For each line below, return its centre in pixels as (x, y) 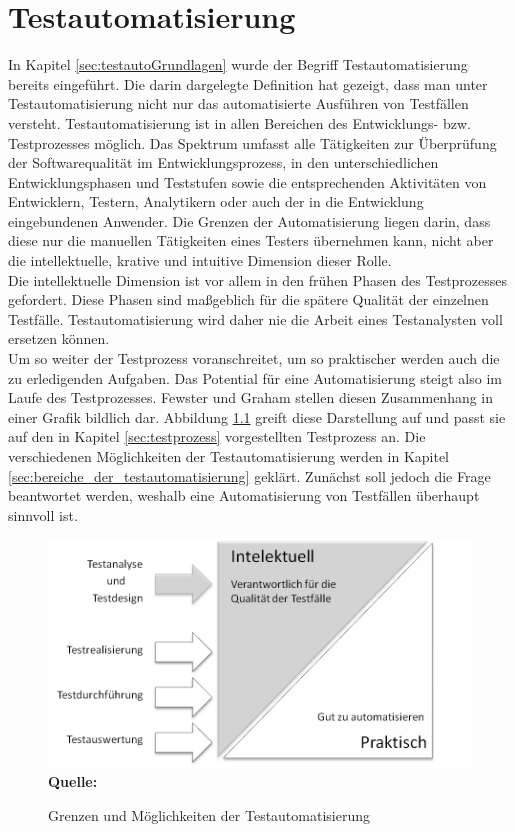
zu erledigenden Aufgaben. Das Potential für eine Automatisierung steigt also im (255, 377)
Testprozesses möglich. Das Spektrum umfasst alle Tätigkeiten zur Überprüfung (252, 142)
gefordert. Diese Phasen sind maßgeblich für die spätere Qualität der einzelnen (248, 299)
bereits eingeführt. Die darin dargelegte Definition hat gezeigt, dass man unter (248, 83)
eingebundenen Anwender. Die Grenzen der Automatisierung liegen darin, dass (249, 220)
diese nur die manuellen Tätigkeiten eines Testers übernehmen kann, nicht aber (251, 240)
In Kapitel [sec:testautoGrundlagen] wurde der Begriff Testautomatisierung (238, 64)
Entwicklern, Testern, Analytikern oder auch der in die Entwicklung (216, 201)
